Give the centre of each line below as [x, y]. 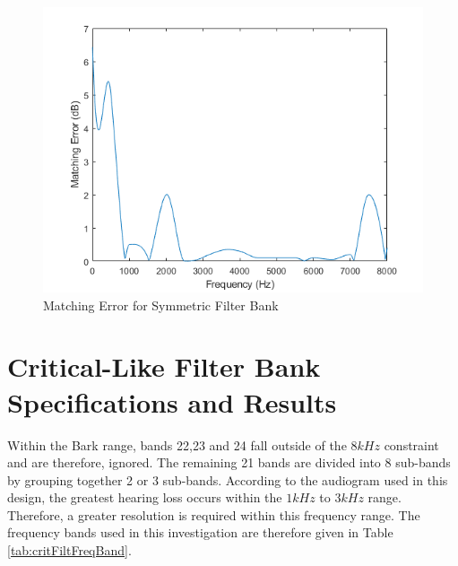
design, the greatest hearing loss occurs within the [145, 497]
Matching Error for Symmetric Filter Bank [161, 305]
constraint [411, 444]
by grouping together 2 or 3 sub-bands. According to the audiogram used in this [228, 479]
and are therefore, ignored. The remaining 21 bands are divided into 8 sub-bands [229, 462]
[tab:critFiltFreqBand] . [69, 550]
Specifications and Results [172, 401]
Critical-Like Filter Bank [164, 366]
